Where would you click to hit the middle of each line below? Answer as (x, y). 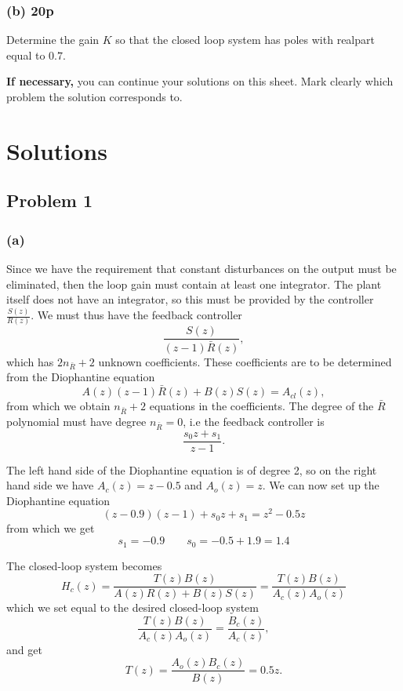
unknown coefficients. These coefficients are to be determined (245, 361)
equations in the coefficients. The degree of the (261, 406)
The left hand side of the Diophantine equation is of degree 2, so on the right (192, 469)
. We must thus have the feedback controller (136, 315)
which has (30, 361)
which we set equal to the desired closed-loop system (133, 607)
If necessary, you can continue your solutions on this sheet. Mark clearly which (200, 81)
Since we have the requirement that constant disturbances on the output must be (201, 268)
